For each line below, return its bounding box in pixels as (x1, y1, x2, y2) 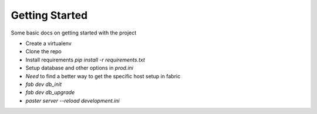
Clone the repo (25, 48, 62, 55)
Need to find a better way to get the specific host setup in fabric (25, 72, 181, 80)
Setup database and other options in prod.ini (25, 64, 134, 71)
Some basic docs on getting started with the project (11, 29, 137, 36)
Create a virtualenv (25, 40, 72, 47)
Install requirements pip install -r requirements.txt (25, 56, 145, 63)
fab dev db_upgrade (25, 89, 75, 96)
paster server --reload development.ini (25, 97, 120, 104)
